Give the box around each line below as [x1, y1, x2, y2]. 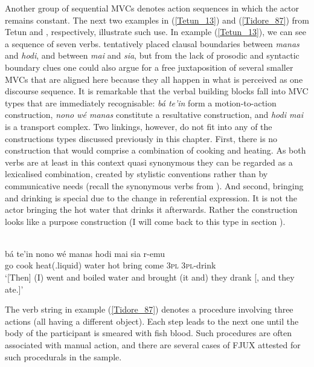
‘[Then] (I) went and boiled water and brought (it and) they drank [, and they [5, 271, 295, 284]
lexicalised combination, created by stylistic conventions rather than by [5, 167, 268, 180]
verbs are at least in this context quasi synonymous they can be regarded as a [5, 155, 293, 168]
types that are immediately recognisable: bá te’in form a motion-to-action [5, 96, 277, 109]
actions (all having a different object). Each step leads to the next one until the [5, 314, 299, 327]
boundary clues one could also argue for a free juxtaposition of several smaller [5, 60, 293, 73]
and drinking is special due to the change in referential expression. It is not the [5, 191, 297, 204]
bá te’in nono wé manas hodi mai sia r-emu [5, 247, 165, 259]
